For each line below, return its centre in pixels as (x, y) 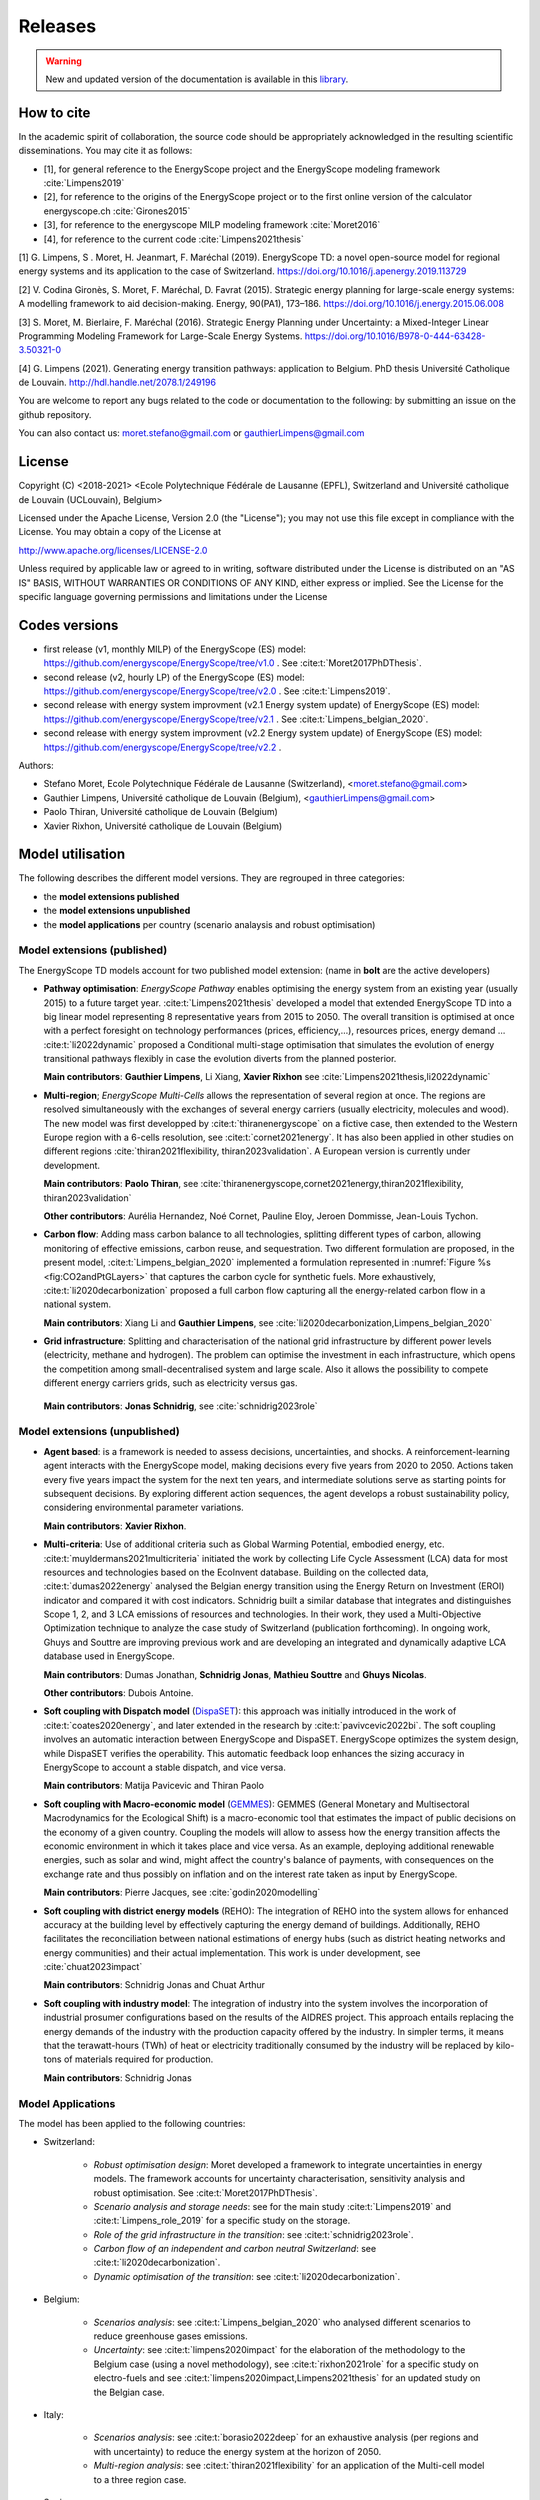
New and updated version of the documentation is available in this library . (197, 79)
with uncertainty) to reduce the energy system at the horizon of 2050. (237, 2451)
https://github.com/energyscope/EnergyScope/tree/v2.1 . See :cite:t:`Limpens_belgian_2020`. (236, 719)
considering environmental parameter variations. (143, 1507)
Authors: (36, 765)
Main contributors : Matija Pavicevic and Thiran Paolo (154, 1786)
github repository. (55, 414)
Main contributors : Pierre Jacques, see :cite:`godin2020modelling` (182, 1892)
